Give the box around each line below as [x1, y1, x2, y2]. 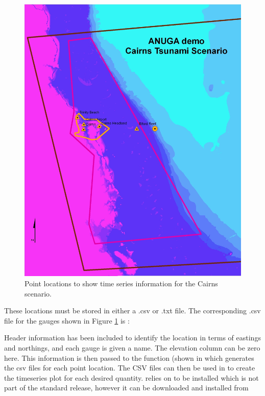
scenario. [25, 288, 52, 299]
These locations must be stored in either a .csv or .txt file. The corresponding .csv [4, 305, 261, 316]
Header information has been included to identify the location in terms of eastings [4, 332, 261, 343]
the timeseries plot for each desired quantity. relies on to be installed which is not [4, 372, 259, 383]
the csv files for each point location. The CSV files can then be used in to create [4, 362, 255, 373]
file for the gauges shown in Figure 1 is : [4, 315, 130, 326]
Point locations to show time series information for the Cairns [25, 278, 218, 288]
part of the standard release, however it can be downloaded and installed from [4, 382, 249, 393]
